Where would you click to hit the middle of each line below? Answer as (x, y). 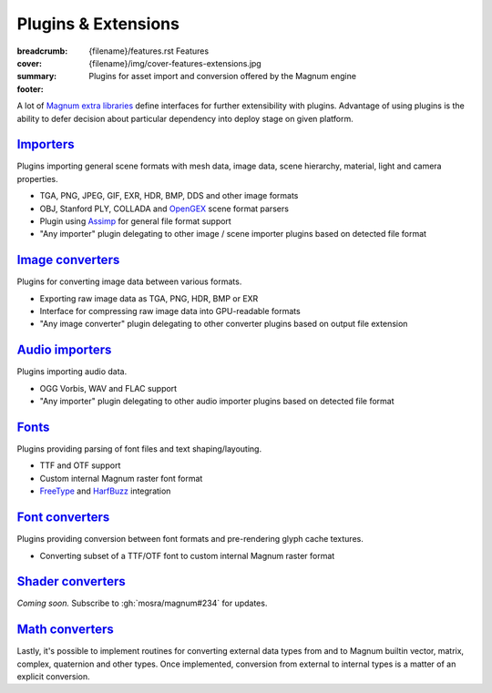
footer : (31, 89)
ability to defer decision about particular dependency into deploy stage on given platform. (185, 118)
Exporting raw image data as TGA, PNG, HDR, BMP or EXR (149, 298)
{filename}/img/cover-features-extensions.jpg (175, 63)
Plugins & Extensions (98, 24)
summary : (37, 76)
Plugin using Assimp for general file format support (135, 221)
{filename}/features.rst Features (149, 51)
